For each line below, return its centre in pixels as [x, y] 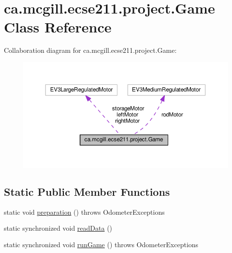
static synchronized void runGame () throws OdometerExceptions [101, 244]
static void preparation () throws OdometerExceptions [84, 212]
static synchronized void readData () [58, 228]
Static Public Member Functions [87, 191]
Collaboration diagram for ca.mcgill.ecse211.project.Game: [90, 50]
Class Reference [58, 27]
